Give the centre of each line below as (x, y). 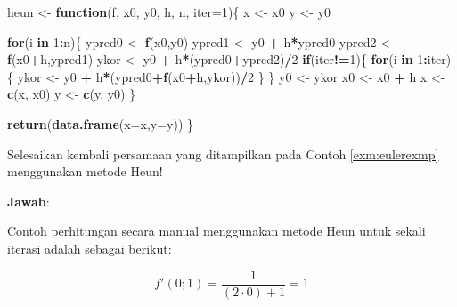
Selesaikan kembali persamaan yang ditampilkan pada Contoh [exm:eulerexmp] (223, 153)
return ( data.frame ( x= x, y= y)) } (101, 123)
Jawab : (29, 201)
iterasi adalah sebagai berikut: (90, 248)
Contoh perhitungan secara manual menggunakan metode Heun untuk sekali (216, 231)
